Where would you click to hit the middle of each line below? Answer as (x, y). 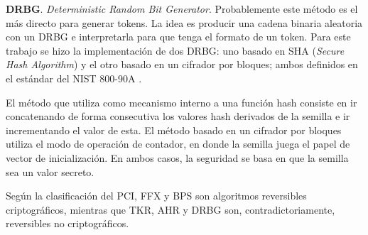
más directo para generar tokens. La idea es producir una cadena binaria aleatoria (184, 22)
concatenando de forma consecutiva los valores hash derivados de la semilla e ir (178, 116)
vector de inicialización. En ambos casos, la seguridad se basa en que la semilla (177, 157)
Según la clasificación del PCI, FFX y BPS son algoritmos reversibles (156, 196)
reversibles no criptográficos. (67, 223)
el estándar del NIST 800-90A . (74, 78)
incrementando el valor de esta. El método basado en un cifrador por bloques (174, 130)
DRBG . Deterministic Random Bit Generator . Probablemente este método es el (182, 9)
